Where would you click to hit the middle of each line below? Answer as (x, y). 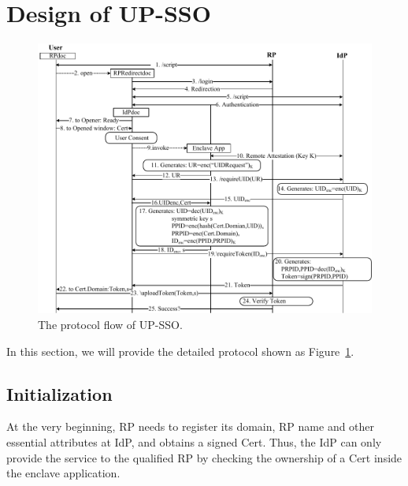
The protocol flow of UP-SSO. (110, 324)
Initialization (59, 393)
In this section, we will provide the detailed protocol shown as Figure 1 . (180, 351)
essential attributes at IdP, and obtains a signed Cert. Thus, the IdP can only (194, 441)
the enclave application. (63, 473)
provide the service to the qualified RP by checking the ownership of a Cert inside (204, 457)
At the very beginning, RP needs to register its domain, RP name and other (191, 426)
